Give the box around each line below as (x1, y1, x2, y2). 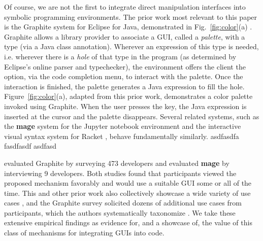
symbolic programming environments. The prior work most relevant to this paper (4, 11, 257, 22)
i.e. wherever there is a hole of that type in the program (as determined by (4, 51, 237, 61)
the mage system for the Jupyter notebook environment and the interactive (4, 121, 241, 131)
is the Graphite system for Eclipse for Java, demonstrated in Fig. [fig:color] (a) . (4, 21, 252, 32)
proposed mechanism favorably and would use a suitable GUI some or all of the (4, 178, 252, 188)
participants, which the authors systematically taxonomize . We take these (4, 207, 236, 218)
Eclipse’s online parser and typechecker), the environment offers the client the (4, 61, 246, 72)
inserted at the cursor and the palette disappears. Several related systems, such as (4, 111, 259, 121)
